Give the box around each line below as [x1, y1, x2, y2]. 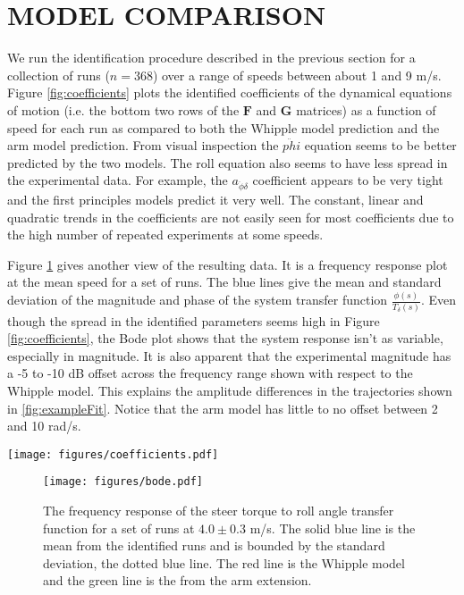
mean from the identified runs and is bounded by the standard [43, 536, 385, 555]
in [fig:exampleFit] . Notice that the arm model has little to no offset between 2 [7, 398, 438, 417]
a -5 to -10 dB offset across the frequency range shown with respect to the [7, 364, 413, 382]
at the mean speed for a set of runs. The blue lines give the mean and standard [7, 272, 442, 291]
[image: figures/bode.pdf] [43, 475, 203, 489]
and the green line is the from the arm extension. [43, 571, 312, 590]
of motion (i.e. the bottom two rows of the [7, 100, 240, 119]
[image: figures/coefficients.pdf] [7, 448, 219, 461]
